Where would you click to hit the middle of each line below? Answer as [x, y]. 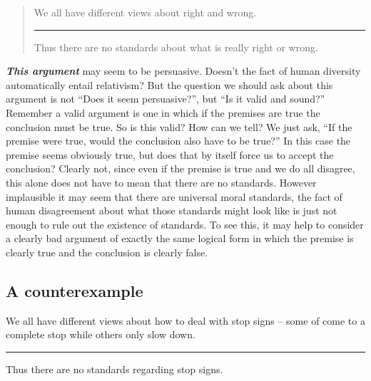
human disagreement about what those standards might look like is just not [172, 210]
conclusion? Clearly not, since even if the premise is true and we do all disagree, [181, 168]
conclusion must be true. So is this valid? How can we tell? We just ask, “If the [179, 126]
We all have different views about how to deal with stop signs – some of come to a [185, 320]
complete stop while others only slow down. [101, 334]
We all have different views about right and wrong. [145, 12]
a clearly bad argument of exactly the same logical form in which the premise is [180, 238]
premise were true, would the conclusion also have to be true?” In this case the [178, 141]
